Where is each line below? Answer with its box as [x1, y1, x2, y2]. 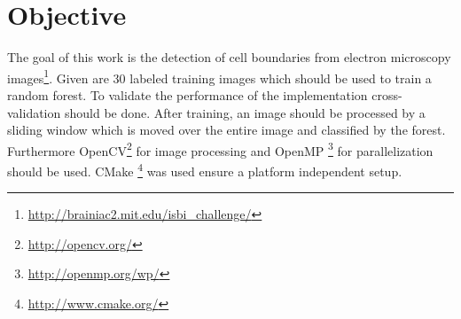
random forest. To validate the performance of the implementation [7, 85, 368, 104]
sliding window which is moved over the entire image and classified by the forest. [7, 121, 446, 139]
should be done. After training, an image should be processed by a [64, 103, 426, 121]
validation [7, 103, 61, 121]
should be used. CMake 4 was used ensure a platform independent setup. [7, 159, 402, 180]
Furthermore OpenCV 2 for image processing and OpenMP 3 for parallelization [7, 138, 434, 159]
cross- [371, 85, 402, 104]
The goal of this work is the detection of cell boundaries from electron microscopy [7, 48, 451, 66]
